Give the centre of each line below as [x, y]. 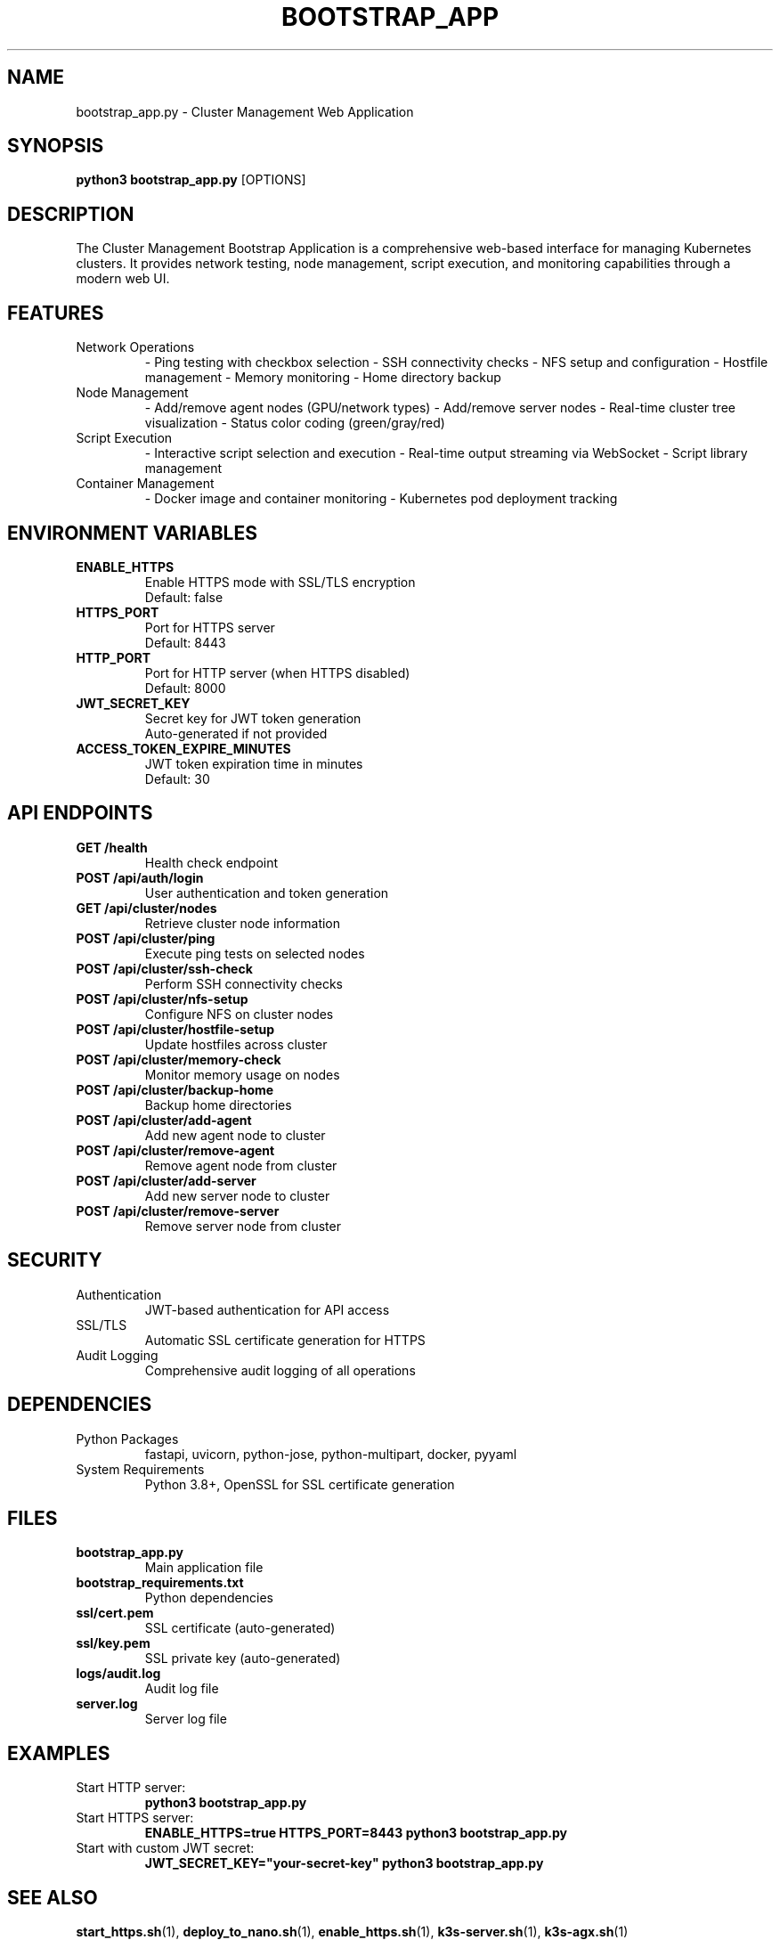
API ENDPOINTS [80, 813]
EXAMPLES [59, 1753]
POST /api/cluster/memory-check [179, 1059]
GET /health [112, 847]
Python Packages [127, 1439]
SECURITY [55, 1260]
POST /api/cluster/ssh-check [164, 968]
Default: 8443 [185, 642]
